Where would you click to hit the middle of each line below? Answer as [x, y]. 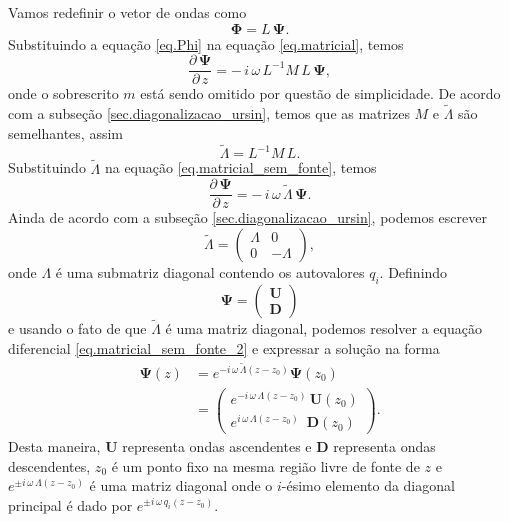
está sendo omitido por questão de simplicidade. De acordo [320, 93]
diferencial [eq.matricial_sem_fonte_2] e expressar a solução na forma [224, 347]
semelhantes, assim [65, 132]
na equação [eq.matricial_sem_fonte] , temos [240, 167]
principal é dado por [70, 504]
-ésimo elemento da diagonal [368, 485]
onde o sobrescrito [63, 93]
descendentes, [49, 465]
